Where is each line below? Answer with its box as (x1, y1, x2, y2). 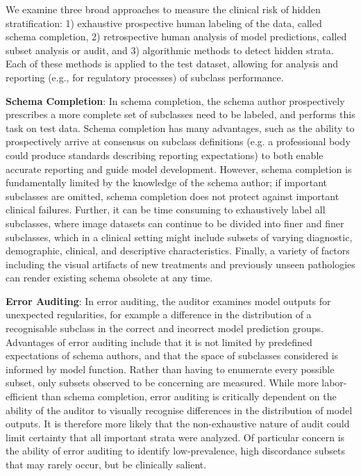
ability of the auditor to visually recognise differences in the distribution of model (6, 402, 353, 417)
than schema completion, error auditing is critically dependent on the (41, 389, 337, 404)
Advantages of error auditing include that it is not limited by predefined (6, 334, 312, 349)
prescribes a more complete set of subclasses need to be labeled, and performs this (6, 107, 355, 122)
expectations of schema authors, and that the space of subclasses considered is (6, 348, 339, 363)
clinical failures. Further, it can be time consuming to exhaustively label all (6, 202, 326, 217)
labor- (321, 375, 347, 390)
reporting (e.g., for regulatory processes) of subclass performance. (6, 69, 284, 84)
